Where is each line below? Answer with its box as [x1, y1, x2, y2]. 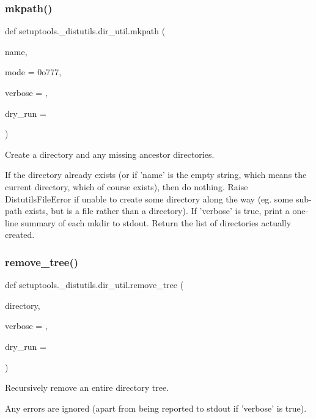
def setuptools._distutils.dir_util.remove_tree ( [5, 278, 184, 291]
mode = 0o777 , [5, 65, 62, 78]
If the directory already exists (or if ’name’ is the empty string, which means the [5, 168, 307, 181]
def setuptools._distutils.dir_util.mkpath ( [5, 24, 166, 37]
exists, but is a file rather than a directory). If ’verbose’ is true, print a [24, 204, 290, 217]
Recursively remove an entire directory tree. [5, 381, 169, 394]
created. [5, 228, 35, 241]
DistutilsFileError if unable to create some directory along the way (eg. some [5, 192, 293, 205]
